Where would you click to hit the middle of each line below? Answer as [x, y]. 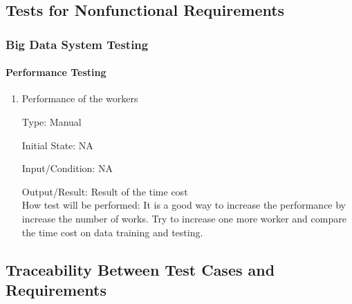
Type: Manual [52, 122]
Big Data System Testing [77, 44]
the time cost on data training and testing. [112, 232]
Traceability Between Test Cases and [140, 269]
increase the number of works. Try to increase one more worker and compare [184, 218]
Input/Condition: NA [67, 168]
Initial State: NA [57, 145]
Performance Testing [56, 72]
